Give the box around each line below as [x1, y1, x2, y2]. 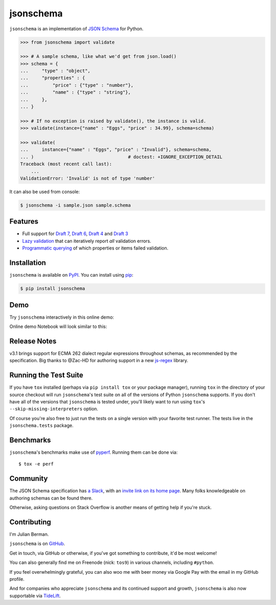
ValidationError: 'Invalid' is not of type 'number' [20, 175, 155, 181]
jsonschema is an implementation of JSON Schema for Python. [9, 26, 144, 32]
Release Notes [9, 337, 57, 345]
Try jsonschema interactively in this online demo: [9, 314, 114, 320]
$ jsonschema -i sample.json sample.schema [20, 202, 131, 208]
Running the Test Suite [9, 371, 84, 380]
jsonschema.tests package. [9, 423, 74, 429]
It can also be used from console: [9, 189, 80, 195]
